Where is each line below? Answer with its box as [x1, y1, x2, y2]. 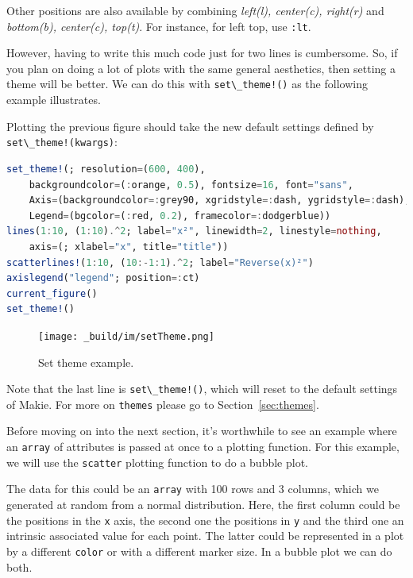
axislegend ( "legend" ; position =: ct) [6, 272, 200, 284]
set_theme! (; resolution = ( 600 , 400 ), [6, 163, 206, 175]
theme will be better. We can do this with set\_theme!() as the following [6, 75, 368, 92]
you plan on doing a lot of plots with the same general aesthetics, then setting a [6, 60, 396, 76]
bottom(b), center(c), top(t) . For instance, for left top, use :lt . [6, 17, 311, 34]
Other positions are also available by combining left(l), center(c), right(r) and [6, 2, 384, 18]
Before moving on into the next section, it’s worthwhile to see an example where [6, 422, 397, 439]
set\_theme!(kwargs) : [6, 133, 118, 150]
